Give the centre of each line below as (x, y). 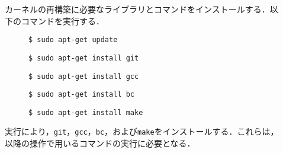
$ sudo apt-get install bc (81, 95)
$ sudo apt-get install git (84, 58)
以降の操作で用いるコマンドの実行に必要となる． (100, 143)
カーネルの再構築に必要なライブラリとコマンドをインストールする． (137, 9)
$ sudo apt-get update (73, 40)
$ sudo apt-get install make (86, 112)
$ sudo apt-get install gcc (84, 76)
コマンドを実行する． (62, 20)
